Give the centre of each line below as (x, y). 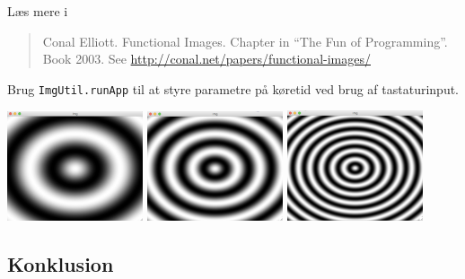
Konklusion (61, 263)
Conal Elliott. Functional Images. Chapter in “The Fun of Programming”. (245, 41)
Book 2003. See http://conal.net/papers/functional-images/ (206, 59)
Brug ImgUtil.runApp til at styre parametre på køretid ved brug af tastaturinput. (233, 88)
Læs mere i (38, 11)
